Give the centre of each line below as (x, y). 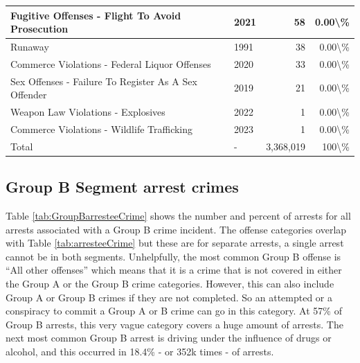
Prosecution (39, 29)
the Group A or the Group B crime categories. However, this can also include (170, 284)
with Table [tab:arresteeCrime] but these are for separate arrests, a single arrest (175, 243)
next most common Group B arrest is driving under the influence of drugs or (169, 338)
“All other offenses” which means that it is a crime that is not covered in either (174, 270)
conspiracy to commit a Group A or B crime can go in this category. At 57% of (174, 311)
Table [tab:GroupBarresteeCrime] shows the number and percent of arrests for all (178, 216)
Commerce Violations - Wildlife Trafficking (102, 129)
